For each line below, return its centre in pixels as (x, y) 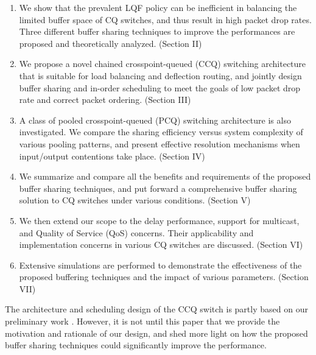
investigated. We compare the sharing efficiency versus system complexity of (161, 132)
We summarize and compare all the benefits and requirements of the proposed (165, 176)
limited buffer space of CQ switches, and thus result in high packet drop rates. (165, 19)
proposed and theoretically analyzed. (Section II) (111, 43)
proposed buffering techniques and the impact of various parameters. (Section (164, 277)
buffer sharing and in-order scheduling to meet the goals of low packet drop (160, 87)
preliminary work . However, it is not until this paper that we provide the (142, 321)
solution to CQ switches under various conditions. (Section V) (135, 200)
